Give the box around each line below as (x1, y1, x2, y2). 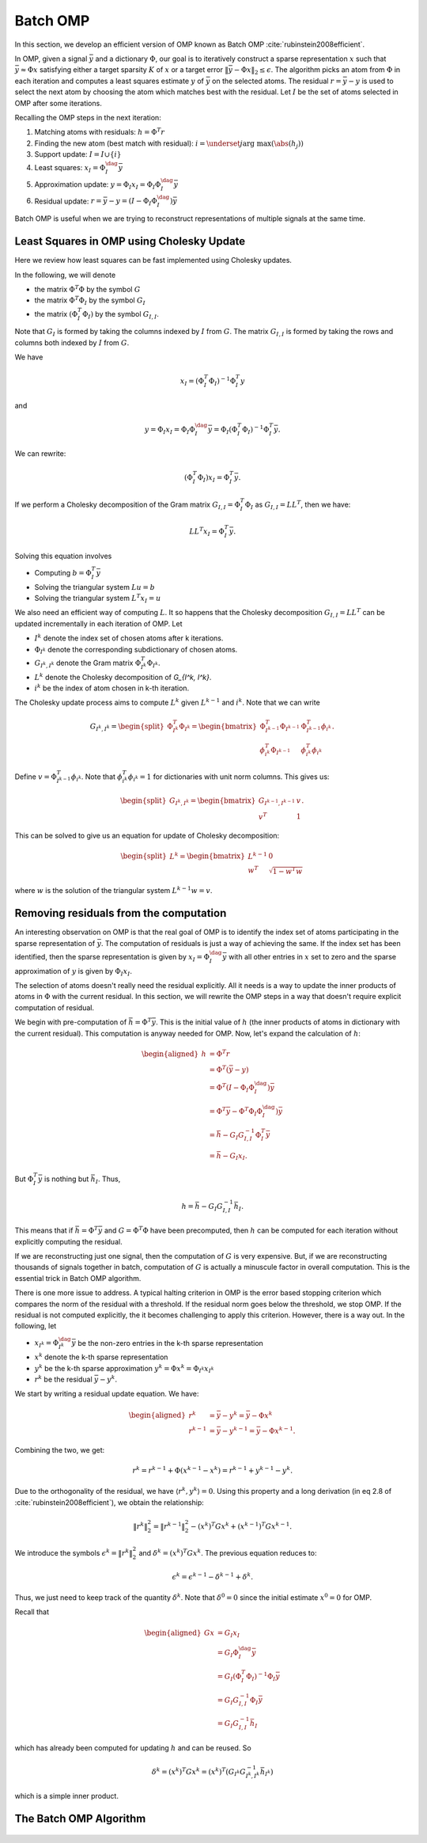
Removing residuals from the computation (14, 906, 227, 920)
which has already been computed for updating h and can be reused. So (14, 1742, 252, 1753)
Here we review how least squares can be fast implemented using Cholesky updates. (14, 256, 293, 265)
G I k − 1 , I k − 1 (258, 796, 296, 807)
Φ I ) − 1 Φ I (245, 1670, 276, 1682)
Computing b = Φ (34, 568, 93, 577)
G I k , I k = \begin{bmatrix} (168, 796, 256, 807)
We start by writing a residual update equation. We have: (14, 1389, 199, 1399)
